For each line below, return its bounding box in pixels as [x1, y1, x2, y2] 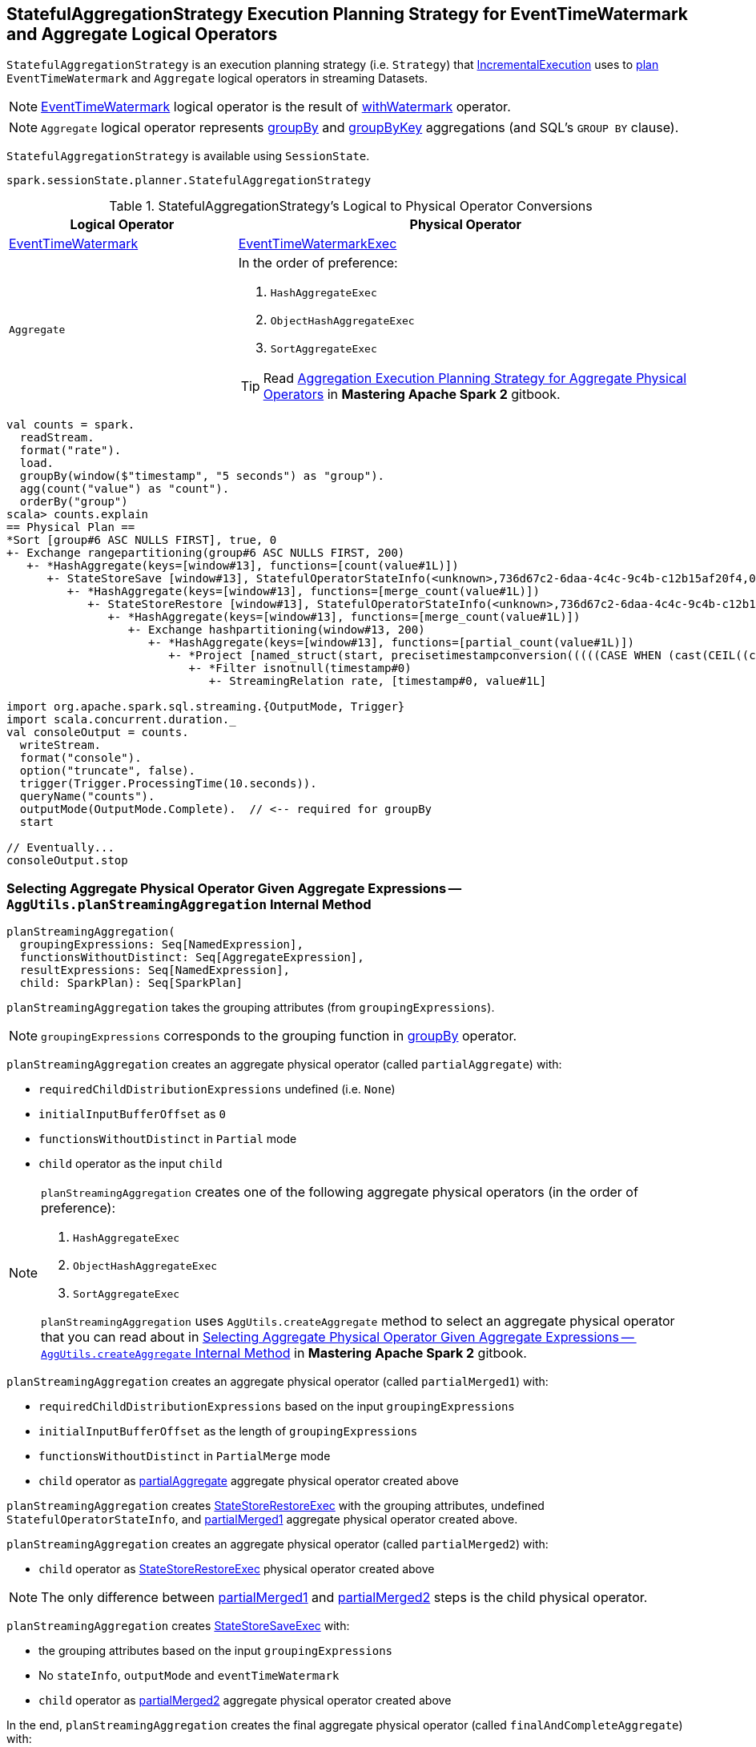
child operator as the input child [38, 1157, 223, 1171]
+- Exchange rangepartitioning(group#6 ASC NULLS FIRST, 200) [6, 546, 405, 560]
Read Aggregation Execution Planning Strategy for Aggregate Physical [263, 370, 687, 387]
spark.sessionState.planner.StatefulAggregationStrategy [6, 174, 372, 187]
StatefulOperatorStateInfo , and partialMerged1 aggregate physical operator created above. [6, 1512, 518, 1527]
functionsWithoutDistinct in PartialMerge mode [38, 1449, 331, 1463]
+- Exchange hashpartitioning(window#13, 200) [127, 623, 425, 637]
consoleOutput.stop [6, 854, 128, 867]
